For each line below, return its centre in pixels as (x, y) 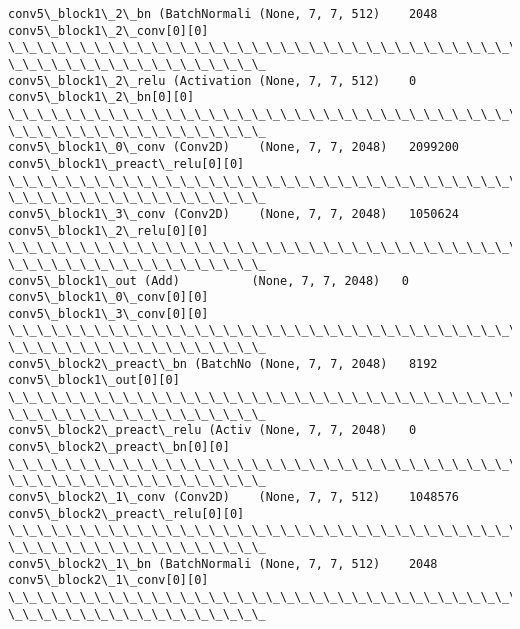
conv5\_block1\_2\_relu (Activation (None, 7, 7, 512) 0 (212, 80)
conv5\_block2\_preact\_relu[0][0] (126, 513)
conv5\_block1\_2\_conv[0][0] (108, 30)
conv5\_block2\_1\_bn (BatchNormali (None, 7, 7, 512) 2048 (223, 563)
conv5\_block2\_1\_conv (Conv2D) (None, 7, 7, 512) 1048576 (234, 497)
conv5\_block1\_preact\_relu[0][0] (126, 163)
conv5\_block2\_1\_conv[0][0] (108, 580)
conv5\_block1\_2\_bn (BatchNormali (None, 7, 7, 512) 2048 (223, 14)
